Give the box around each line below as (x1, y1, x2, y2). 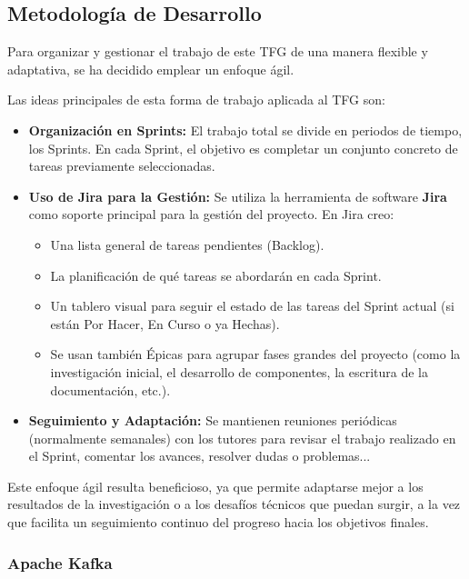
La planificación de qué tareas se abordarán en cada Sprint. (50, 265, 382, 285)
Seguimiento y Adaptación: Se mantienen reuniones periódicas (28, 411, 397, 430)
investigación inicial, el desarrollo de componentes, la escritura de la (50, 362, 428, 381)
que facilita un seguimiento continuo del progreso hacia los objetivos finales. (7, 513, 429, 532)
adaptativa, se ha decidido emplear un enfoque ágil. (7, 59, 294, 78)
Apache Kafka (7, 551, 113, 574)
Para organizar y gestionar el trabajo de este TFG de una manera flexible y (7, 42, 428, 61)
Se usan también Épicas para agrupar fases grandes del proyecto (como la (50, 344, 461, 364)
